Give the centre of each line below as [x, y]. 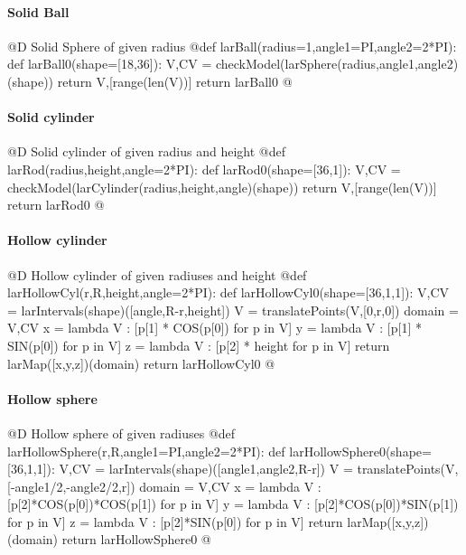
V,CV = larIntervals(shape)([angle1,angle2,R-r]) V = [206, 469]
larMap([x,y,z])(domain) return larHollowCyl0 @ [141, 363]
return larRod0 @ [56, 205]
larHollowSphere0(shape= [360, 451]
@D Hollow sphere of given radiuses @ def [121, 433]
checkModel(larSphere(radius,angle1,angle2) [337, 64]
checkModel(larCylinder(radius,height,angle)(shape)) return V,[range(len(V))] [222, 187]
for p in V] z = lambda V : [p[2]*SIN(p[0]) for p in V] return [175, 521]
